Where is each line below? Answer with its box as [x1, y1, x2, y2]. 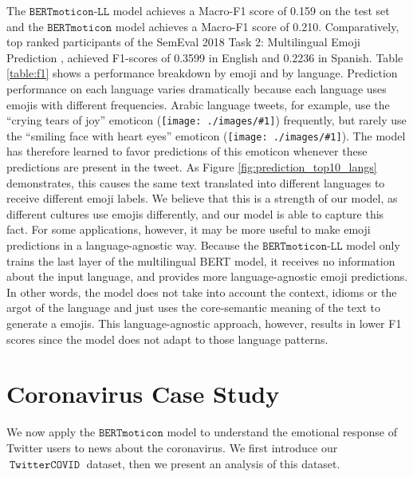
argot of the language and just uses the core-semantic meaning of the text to [6, 299, 380, 316]
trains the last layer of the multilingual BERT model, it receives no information [6, 252, 395, 269]
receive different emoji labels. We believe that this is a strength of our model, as [6, 190, 398, 207]
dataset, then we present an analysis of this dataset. [86, 455, 340, 471]
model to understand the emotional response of [167, 424, 397, 440]
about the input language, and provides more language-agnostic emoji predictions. [6, 268, 408, 285]
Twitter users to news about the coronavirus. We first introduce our [6, 439, 338, 455]
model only [346, 237, 400, 254]
